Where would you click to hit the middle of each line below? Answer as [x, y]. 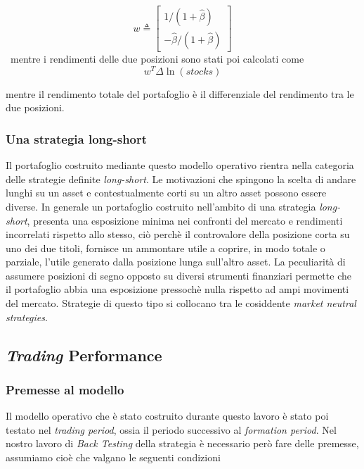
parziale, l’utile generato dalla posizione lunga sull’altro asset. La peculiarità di [176, 262]
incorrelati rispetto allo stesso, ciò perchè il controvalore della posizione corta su [178, 234]
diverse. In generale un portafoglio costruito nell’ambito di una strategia [161, 206]
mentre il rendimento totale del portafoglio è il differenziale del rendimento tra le [180, 93]
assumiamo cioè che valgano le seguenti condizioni [113, 457]
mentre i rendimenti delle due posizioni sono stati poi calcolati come [157, 59]
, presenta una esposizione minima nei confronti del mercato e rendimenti [185, 220]
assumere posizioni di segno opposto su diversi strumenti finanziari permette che [178, 275]
